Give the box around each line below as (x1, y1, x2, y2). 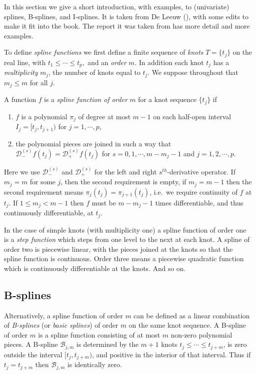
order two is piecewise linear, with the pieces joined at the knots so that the (4, 243, 233, 254)
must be (92, 197, 116, 207)
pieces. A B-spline (4, 339, 58, 349)
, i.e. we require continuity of (149, 186, 238, 197)
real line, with (4, 57, 46, 67)
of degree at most (78, 111, 131, 121)
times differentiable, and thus (155, 197, 244, 207)
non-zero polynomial (170, 329, 232, 340)
